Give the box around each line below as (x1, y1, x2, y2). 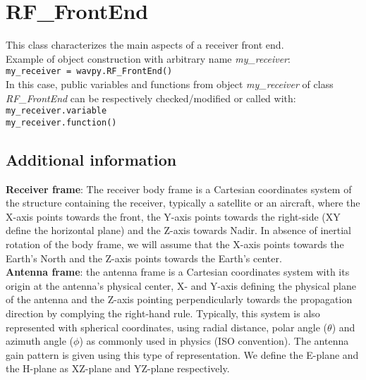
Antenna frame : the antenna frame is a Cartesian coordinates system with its (6, 264, 350, 279)
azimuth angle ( (6, 333, 74, 348)
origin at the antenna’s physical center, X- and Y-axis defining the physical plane (6, 278, 357, 293)
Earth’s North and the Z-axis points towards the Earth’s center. (6, 250, 282, 265)
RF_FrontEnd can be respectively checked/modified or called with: (6, 90, 296, 105)
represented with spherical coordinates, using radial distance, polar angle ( (6, 319, 328, 334)
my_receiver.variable (6, 106, 107, 116)
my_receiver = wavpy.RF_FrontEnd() (6, 66, 173, 77)
